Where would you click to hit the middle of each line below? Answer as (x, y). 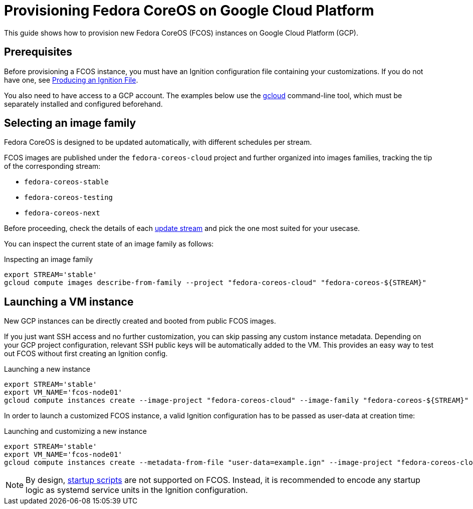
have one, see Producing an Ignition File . (71, 80)
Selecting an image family (70, 123)
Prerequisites (38, 52)
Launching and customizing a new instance (75, 431)
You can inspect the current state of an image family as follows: (109, 244)
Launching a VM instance (69, 302)
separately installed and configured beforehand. (83, 104)
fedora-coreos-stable (66, 182)
